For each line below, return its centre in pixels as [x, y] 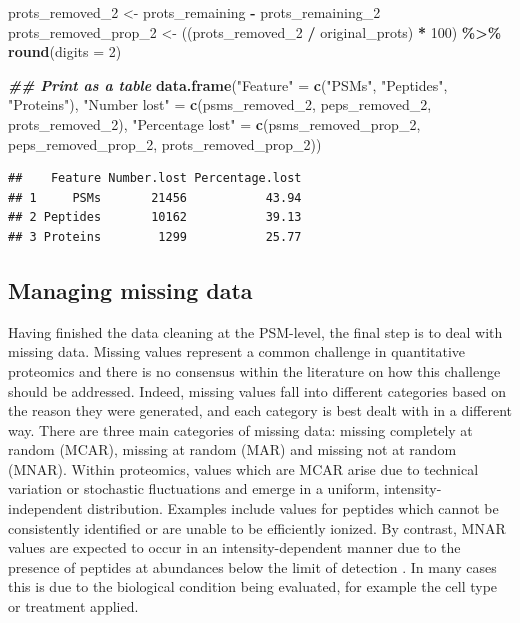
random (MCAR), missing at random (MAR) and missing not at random [232, 449]
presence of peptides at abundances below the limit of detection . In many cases [252, 566]
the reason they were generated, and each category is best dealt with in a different [260, 410]
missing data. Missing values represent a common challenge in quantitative [237, 351]
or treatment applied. [73, 606]
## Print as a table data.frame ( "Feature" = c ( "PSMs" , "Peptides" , [228, 84]
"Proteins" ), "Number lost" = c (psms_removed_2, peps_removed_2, [220, 104]
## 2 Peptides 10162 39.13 [155, 217]
